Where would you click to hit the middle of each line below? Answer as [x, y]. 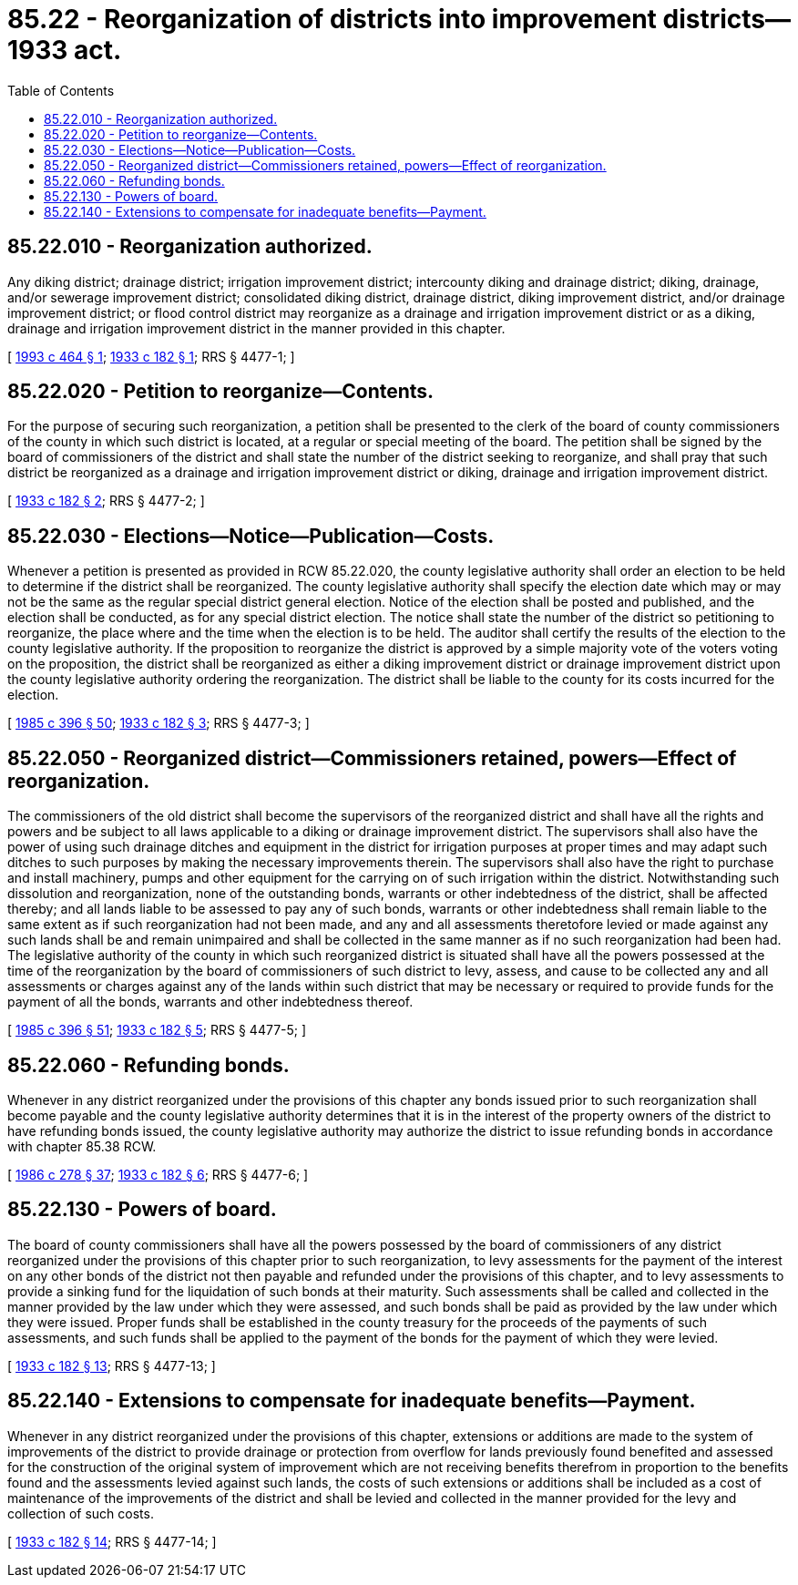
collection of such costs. [81, 1513]
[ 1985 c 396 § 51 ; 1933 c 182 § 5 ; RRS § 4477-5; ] [157, 1030]
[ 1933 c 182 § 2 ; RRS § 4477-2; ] [106, 501]
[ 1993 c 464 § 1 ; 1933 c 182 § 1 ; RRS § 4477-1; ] [151, 356]
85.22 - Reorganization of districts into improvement [332, 19]
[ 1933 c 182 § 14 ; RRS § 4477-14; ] [112, 1541]
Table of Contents [61, 90]
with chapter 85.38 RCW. [82, 1146]
